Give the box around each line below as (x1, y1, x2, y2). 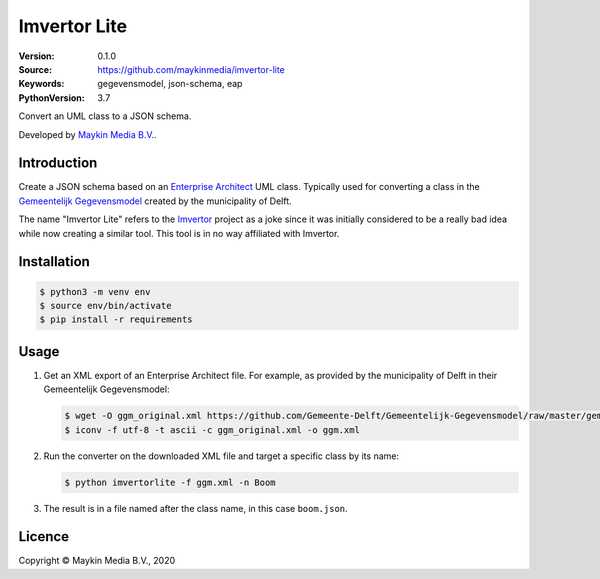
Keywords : (18, 78, 65, 90)
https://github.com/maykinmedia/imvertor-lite (97, 63, 285, 75)
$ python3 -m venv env (39, 286, 151, 297)
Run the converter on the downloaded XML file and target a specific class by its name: (43, 450, 400, 462)
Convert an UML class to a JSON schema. (18, 110, 192, 122)
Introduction (18, 155, 98, 172)
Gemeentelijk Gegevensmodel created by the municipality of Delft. (18, 195, 292, 207)
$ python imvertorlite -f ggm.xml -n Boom (64, 476, 276, 488)
